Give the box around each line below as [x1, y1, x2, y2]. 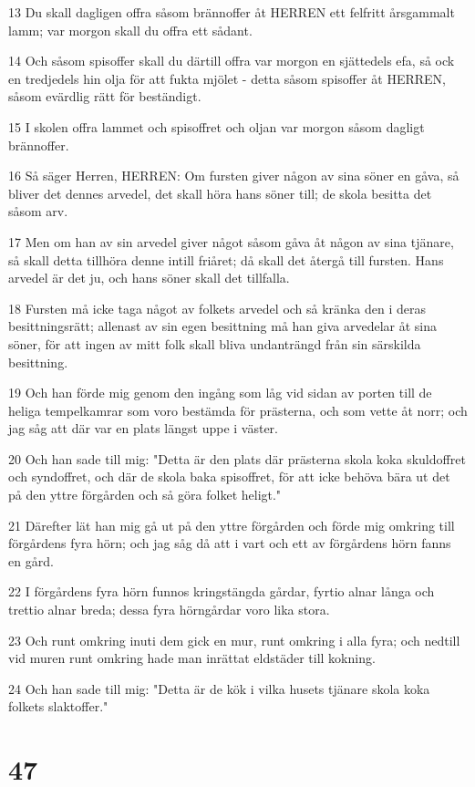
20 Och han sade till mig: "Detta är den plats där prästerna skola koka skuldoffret [8, 449, 466, 468]
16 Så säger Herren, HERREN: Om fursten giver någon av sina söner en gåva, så [8, 166, 460, 185]
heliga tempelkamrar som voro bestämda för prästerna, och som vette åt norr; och [8, 400, 468, 419]
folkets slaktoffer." [8, 697, 108, 716]
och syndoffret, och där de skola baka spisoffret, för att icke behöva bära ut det [8, 467, 450, 486]
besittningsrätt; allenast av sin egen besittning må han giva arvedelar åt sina [8, 316, 437, 336]
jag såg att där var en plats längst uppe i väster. [8, 419, 278, 438]
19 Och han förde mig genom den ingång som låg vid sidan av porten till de [8, 383, 432, 402]
